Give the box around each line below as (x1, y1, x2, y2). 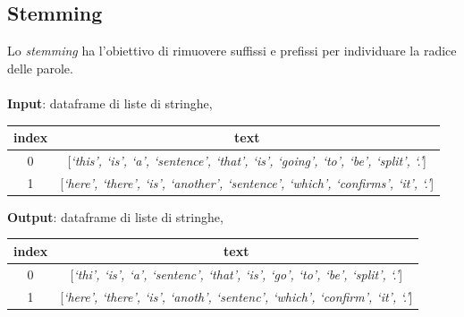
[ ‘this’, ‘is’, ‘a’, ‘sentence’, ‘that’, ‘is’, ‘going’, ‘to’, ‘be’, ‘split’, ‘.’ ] (67, 150, 426, 169)
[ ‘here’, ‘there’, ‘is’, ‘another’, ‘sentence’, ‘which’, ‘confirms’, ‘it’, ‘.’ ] (60, 173, 434, 192)
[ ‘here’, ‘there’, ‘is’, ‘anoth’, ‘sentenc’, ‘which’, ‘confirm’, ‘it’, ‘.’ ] (60, 287, 413, 305)
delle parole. (7, 58, 73, 77)
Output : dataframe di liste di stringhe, (7, 207, 224, 226)
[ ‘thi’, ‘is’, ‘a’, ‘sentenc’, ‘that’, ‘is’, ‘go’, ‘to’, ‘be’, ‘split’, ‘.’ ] (70, 264, 403, 283)
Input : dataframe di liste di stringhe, (7, 93, 213, 112)
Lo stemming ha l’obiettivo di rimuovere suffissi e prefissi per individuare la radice (7, 41, 457, 60)
